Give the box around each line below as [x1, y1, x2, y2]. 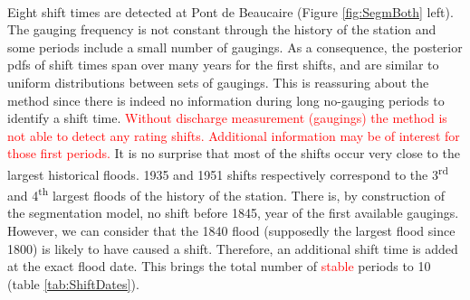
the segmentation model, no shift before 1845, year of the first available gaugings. [7, 203, 459, 222]
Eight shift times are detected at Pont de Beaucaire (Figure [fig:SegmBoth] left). [7, 2, 454, 21]
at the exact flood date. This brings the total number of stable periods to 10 [7, 257, 431, 276]
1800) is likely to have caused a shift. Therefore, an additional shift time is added [7, 239, 458, 258]
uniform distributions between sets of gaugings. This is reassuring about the [7, 72, 429, 91]
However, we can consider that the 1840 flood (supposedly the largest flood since [7, 221, 456, 240]
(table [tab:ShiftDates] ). [7, 274, 139, 293]
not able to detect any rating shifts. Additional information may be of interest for [7, 126, 460, 145]
